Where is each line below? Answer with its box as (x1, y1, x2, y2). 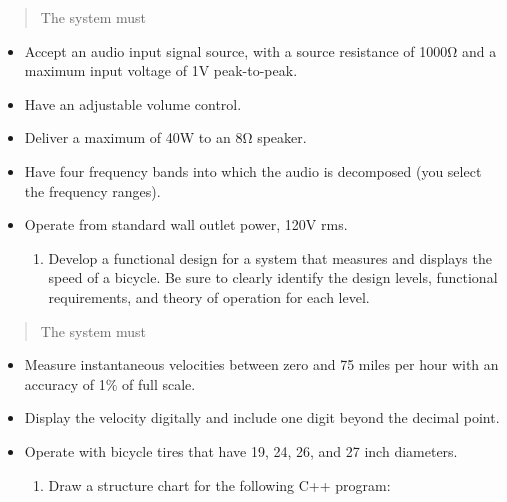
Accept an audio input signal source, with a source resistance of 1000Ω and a (24, 40, 497, 61)
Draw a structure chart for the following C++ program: (48, 474, 391, 495)
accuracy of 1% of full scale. (24, 373, 196, 394)
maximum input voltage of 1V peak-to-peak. (24, 60, 298, 81)
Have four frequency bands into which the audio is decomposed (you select (24, 160, 482, 181)
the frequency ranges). (24, 180, 161, 201)
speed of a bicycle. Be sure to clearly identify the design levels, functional (48, 267, 498, 288)
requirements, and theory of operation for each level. (48, 286, 370, 307)
